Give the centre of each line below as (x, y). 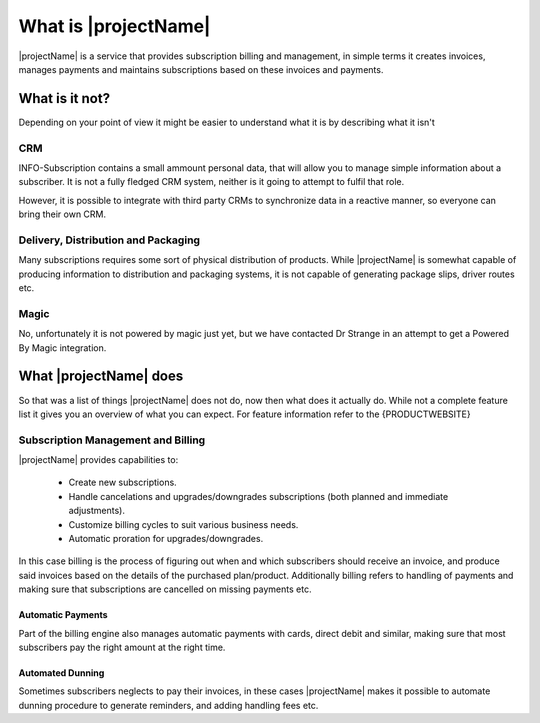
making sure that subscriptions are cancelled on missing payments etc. (165, 589)
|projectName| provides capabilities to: (98, 460)
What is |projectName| (114, 26)
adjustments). (96, 511)
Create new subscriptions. (122, 482)
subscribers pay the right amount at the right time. (122, 647)
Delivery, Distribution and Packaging (109, 240)
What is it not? (64, 98)
